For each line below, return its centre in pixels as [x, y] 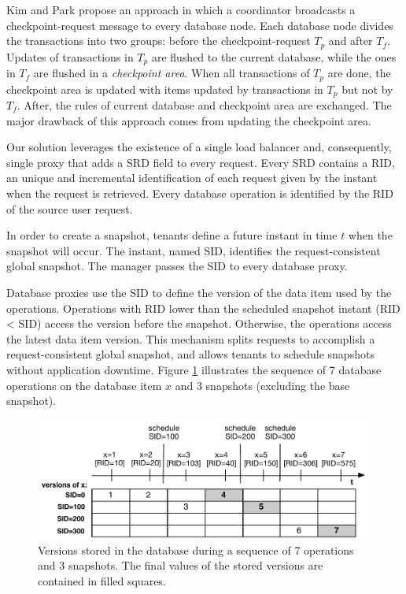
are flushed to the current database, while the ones [274, 56]
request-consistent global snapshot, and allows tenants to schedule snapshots [190, 354]
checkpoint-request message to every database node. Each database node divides [200, 25]
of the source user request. [70, 208]
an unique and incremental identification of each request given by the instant [192, 178]
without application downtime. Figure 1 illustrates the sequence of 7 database [194, 369]
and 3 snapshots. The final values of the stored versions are [181, 565]
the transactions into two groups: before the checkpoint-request [159, 41]
